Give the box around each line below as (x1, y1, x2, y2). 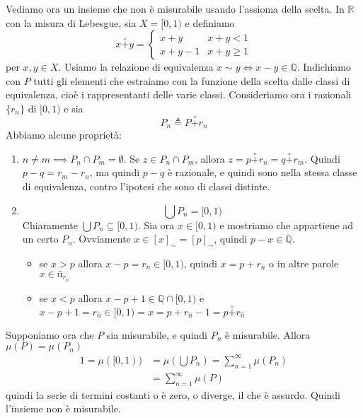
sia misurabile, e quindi (106, 327, 207, 342)
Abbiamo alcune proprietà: (6, 127, 122, 142)
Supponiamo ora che (6, 327, 94, 342)
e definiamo (185, 15, 235, 30)
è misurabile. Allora (224, 327, 311, 342)
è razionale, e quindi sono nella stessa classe (167, 165, 357, 180)
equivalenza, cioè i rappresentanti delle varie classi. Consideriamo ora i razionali (6, 87, 352, 102)
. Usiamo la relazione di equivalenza (58, 59, 214, 74)
